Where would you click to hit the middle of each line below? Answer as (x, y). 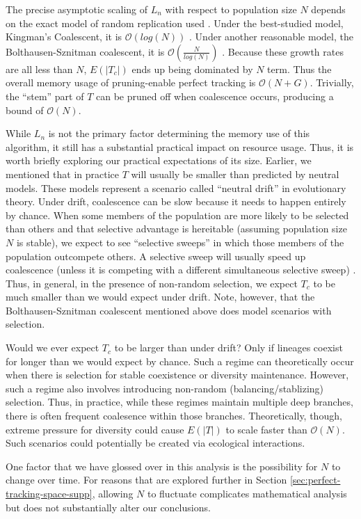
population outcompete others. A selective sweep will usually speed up (156, 256)
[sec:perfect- (315, 480)
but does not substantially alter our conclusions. (108, 507)
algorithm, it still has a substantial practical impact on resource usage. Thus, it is (180, 146)
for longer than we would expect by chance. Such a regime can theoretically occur (180, 361)
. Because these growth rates (283, 51)
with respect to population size (231, 9)
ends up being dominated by (192, 69)
